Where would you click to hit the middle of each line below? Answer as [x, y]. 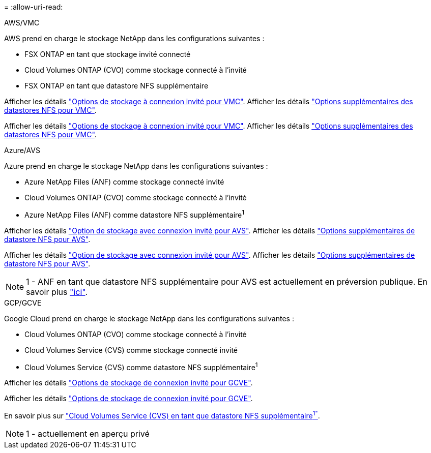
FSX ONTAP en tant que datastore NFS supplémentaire [117, 86]
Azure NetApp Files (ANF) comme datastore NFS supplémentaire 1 [134, 214]
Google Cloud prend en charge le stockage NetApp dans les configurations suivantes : [149, 318]
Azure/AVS [22, 150]
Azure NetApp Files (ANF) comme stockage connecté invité [124, 182]
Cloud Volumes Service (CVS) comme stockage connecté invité [131, 350]
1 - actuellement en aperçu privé [88, 433]
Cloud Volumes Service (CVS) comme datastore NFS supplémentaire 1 [141, 366]
